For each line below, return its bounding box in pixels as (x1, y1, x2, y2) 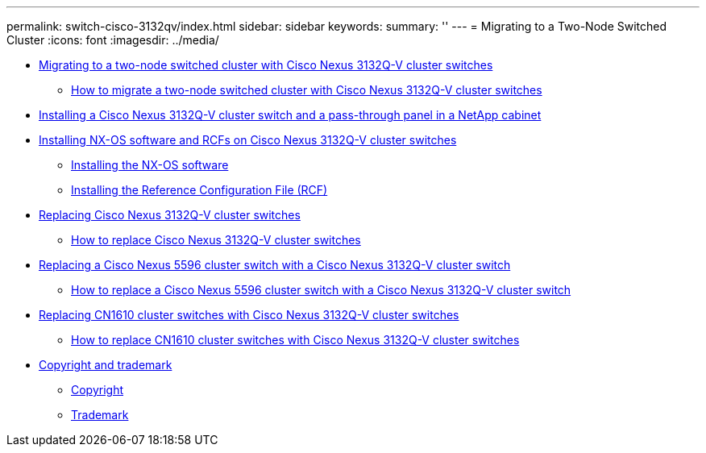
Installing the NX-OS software (71, 158, 229, 172)
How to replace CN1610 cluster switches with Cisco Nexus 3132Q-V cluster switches (71, 333, 520, 347)
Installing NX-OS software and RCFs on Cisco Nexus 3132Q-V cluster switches (39, 133, 457, 147)
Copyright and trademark (39, 358, 172, 372)
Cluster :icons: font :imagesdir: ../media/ (6, 33, 219, 47)
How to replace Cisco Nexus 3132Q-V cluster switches (71, 233, 361, 247)
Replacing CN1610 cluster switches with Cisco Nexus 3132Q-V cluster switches (39, 308, 459, 322)
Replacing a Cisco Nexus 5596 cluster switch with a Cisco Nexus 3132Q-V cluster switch (39, 258, 511, 272)
